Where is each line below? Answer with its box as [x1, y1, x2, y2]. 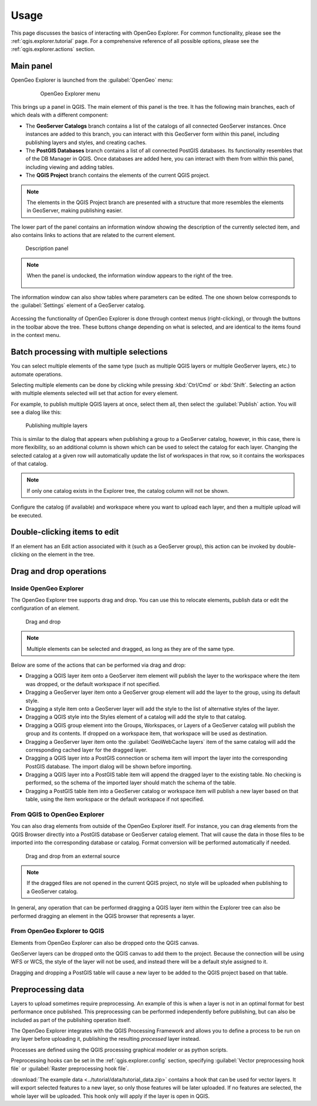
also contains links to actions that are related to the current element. [11, 232, 176, 239]
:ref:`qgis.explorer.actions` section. [11, 46, 95, 53]
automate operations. [11, 370, 63, 377]
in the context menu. [11, 332, 61, 339]
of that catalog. [11, 460, 48, 467]
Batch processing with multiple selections [11, 347, 168, 357]
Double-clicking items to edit [11, 527, 119, 537]
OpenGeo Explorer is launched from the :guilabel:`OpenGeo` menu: [11, 76, 173, 83]
